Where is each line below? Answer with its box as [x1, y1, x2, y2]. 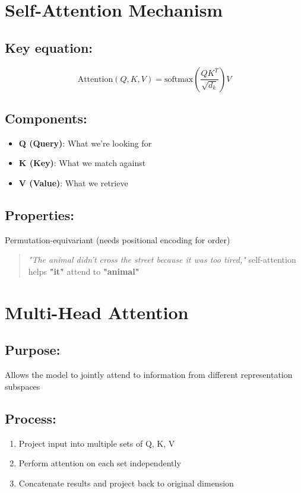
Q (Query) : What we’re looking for [18, 136, 152, 149]
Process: [5, 409, 56, 427]
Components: [5, 109, 87, 127]
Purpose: [5, 341, 61, 359]
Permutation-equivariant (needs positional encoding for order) [5, 233, 230, 246]
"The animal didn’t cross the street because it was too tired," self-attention [28, 253, 296, 266]
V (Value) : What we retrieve [18, 176, 128, 189]
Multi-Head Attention [5, 300, 189, 324]
